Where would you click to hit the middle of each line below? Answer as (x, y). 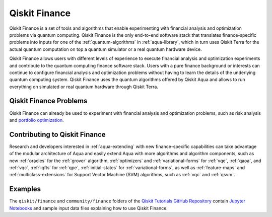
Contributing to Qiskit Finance (57, 134)
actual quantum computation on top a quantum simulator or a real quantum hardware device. (106, 49)
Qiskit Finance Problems (48, 101)
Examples (25, 189)
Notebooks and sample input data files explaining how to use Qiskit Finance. (89, 208)
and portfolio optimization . (37, 120)
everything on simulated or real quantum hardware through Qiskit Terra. (84, 87)
